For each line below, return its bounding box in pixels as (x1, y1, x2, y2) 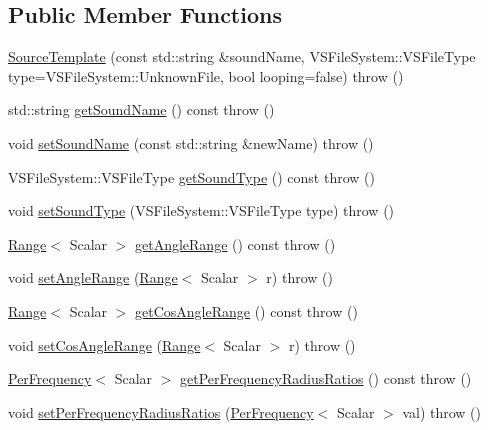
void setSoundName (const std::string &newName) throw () (8, 132, 374, 153)
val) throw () (402, 401, 482, 422)
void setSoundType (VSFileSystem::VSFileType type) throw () (8, 200, 395, 221)
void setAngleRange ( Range (8, 267, 178, 288)
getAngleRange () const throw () (135, 233, 336, 254)
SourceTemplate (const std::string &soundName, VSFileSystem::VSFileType (8, 46, 476, 67)
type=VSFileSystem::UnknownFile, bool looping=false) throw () (8, 65, 404, 86)
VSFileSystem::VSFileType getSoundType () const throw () (8, 166, 375, 187)
